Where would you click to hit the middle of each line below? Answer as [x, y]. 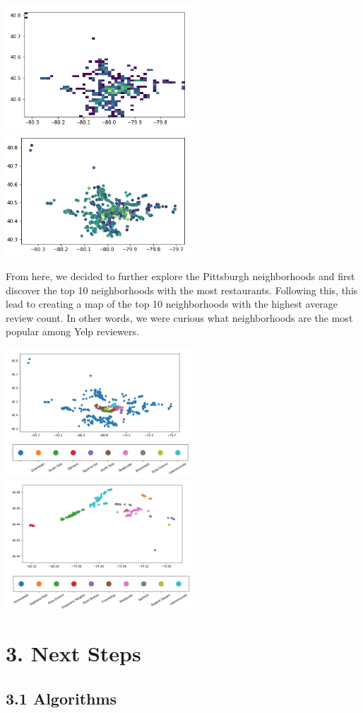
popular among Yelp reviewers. [72, 331]
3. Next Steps [73, 653]
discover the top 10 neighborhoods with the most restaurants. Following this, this [182, 290]
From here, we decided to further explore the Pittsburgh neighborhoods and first [180, 276]
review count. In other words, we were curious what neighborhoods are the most [179, 317]
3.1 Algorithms [61, 698]
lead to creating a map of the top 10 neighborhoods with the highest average [172, 304]
